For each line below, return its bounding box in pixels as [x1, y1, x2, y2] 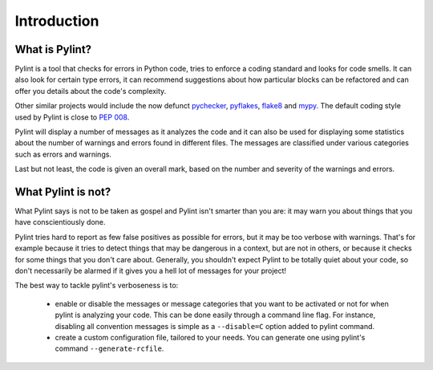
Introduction [14, 12, 99, 30]
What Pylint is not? [14, 185, 111, 198]
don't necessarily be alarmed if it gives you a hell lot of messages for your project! [14, 266, 287, 276]
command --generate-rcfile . [55, 344, 164, 353]
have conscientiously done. [14, 218, 106, 227]
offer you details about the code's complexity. [14, 86, 167, 96]
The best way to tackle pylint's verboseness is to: [14, 281, 179, 291]
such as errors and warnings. [14, 149, 112, 159]
